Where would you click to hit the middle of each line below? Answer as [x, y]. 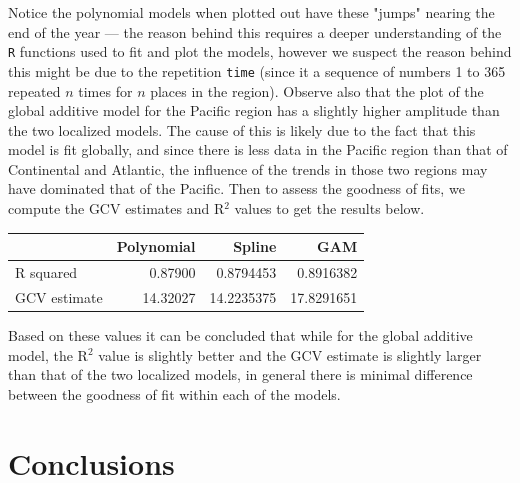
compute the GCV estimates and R [116, 208]
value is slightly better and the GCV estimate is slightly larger [290, 354]
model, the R [48, 354]
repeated [34, 90]
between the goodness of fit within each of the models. [174, 393]
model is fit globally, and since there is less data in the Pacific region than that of [258, 149]
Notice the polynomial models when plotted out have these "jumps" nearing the [251, 12]
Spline [255, 246]
